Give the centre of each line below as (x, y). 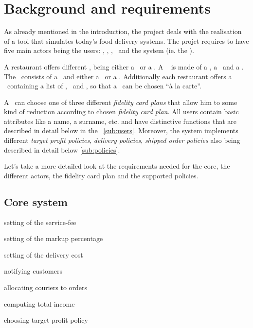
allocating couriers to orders (46, 287)
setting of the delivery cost (44, 254)
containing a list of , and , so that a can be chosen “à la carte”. (104, 86)
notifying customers (33, 271)
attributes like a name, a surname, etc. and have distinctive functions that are (120, 121)
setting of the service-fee (40, 222)
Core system (36, 201)
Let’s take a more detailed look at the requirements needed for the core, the (117, 166)
